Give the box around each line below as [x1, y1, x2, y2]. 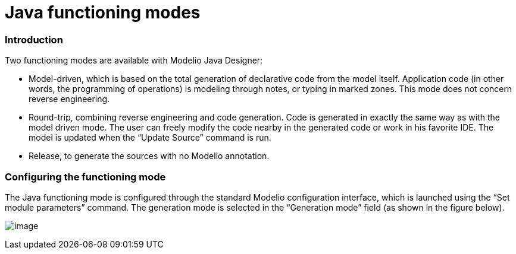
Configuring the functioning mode [5, 170, 166, 183]
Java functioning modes [5, 2, 201, 23]
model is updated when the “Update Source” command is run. [29, 132, 271, 143]
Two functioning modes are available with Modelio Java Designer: [5, 55, 263, 66]
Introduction [5, 33, 63, 46]
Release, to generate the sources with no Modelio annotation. [29, 151, 270, 161]
